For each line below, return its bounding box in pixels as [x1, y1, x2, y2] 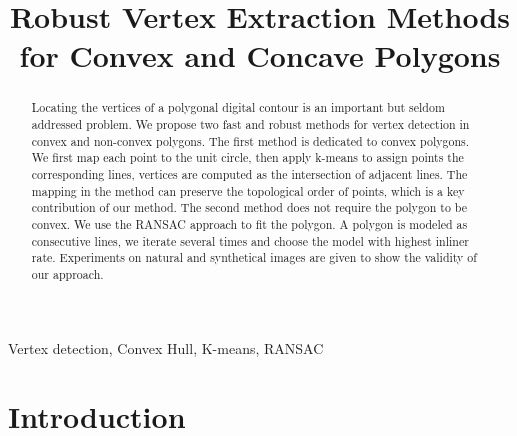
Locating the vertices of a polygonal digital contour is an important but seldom [31, 99, 445, 116]
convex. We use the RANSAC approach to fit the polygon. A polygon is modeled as [31, 215, 468, 232]
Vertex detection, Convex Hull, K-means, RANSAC [8, 337, 324, 358]
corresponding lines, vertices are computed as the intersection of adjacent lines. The [31, 165, 468, 182]
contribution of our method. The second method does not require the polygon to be [31, 199, 468, 216]
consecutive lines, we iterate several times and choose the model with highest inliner [31, 232, 469, 249]
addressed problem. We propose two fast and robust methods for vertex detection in [31, 116, 470, 133]
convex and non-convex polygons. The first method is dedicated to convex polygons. [31, 132, 470, 149]
